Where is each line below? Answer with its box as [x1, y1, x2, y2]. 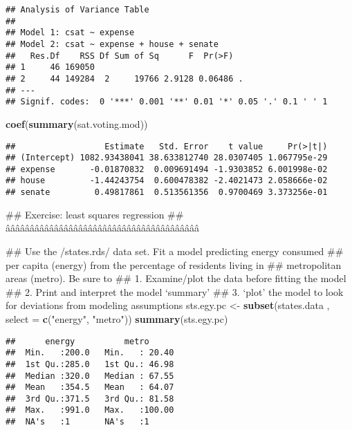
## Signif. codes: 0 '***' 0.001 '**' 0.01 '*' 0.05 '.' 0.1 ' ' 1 [6, 97, 328, 107]
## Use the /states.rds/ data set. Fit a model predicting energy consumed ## [6, 243, 344, 258]
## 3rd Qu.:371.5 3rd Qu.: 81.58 [6, 393, 174, 404]
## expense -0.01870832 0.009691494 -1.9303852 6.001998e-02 [6, 164, 328, 174]
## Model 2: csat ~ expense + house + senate [6, 39, 219, 49]
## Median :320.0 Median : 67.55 [6, 371, 174, 381]
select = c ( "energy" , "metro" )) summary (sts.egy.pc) [6, 311, 228, 326]
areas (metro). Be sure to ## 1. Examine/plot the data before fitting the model [6, 271, 346, 286]
